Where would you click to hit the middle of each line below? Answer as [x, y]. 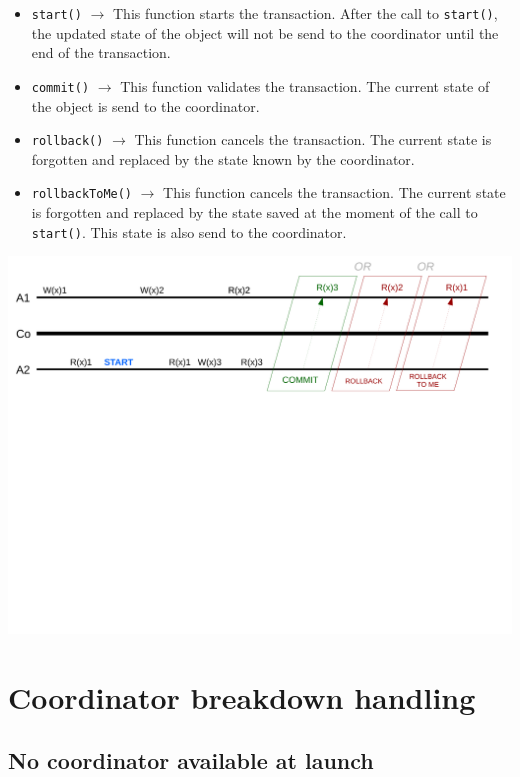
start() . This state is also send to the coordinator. [189, 231]
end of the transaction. [101, 52]
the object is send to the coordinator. [145, 105]
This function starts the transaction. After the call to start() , [305, 13]
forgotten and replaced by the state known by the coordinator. [223, 158]
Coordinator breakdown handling [242, 696]
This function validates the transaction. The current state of [305, 85]
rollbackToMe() [82, 194]
